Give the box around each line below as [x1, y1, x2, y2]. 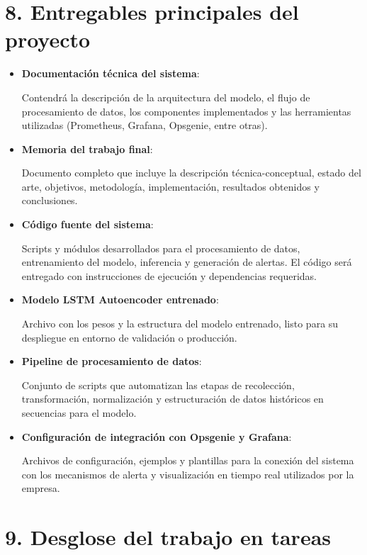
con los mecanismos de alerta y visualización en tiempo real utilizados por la [21, 466, 354, 481]
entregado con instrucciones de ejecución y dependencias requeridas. [21, 268, 317, 283]
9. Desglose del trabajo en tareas [5, 522, 332, 551]
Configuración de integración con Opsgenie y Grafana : [21, 429, 292, 444]
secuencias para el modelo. [21, 405, 137, 420]
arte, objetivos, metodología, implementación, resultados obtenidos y [21, 179, 320, 194]
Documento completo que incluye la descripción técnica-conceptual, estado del [21, 165, 361, 180]
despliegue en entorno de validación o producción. [21, 330, 237, 344]
